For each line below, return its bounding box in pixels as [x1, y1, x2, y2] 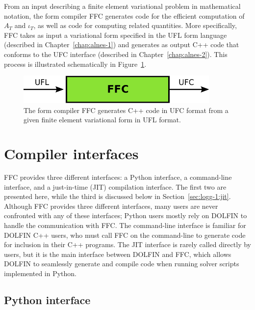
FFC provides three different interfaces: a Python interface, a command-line [4, 171, 232, 182]
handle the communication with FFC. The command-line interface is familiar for [4, 220, 246, 230]
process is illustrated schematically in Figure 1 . [4, 58, 147, 69]
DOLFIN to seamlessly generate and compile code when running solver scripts [4, 258, 239, 269]
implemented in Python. [4, 268, 76, 278]
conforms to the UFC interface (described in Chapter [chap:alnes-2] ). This [4, 49, 228, 59]
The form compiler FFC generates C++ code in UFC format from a [24, 105, 229, 115]
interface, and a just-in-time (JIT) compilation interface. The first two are [4, 181, 227, 192]
